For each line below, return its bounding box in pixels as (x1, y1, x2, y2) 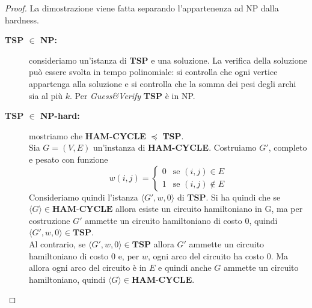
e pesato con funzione (29, 152, 108, 165)
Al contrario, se (29, 237, 86, 250)
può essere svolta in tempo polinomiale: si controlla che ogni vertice (29, 65, 278, 78)
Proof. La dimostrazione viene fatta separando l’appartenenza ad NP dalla (5, 2, 279, 14)
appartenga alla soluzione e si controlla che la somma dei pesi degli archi (29, 77, 296, 89)
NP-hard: (40, 109, 80, 122)
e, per (118, 249, 139, 262)
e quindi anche (158, 261, 212, 274)
